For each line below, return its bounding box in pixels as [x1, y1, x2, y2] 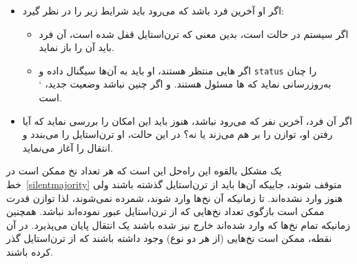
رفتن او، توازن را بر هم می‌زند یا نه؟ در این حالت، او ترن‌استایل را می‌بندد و [22, 127, 333, 141]
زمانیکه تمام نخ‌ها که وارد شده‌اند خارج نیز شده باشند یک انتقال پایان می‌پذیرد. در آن [6, 217, 351, 232]
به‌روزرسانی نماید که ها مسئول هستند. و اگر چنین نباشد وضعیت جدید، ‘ [39, 77, 331, 91]
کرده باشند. [6, 244, 53, 258]
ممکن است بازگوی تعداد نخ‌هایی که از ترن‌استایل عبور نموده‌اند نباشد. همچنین [6, 204, 325, 219]
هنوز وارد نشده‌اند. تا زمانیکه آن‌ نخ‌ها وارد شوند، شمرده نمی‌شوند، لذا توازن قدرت [6, 190, 343, 205]
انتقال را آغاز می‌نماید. [22, 140, 113, 154]
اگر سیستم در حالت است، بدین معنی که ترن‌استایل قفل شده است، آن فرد [39, 26, 349, 41]
